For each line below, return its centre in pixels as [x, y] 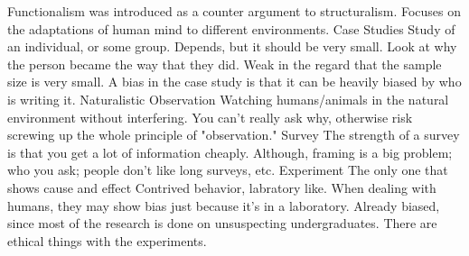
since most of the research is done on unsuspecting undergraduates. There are [222, 223]
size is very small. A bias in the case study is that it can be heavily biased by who [234, 82]
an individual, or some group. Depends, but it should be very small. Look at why [232, 46]
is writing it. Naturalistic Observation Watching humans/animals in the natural [228, 99]
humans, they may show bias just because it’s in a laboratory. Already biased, [224, 205]
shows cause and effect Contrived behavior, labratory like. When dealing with [222, 187]
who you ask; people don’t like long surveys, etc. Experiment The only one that [228, 170]
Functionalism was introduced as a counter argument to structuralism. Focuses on [234, 11]
